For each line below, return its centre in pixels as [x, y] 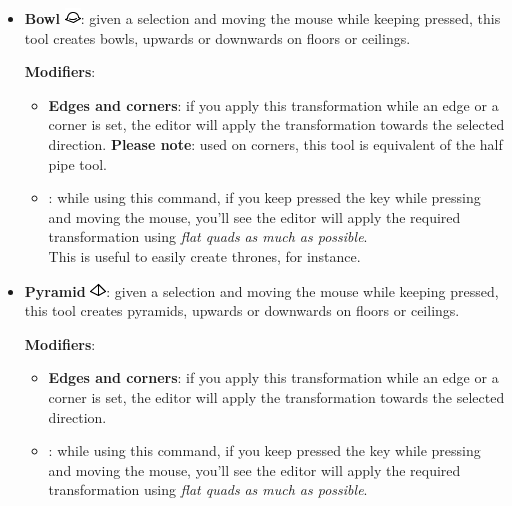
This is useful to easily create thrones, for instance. [204, 255]
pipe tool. [77, 163]
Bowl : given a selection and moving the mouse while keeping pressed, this [262, 18]
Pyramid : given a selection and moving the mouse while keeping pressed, [261, 290]
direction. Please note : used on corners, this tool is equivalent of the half [275, 143]
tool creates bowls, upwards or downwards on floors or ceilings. [217, 37]
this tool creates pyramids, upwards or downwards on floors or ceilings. [242, 310]
